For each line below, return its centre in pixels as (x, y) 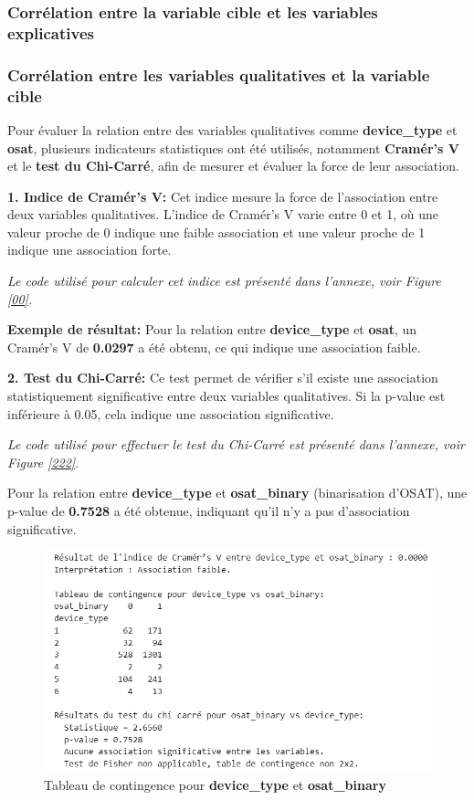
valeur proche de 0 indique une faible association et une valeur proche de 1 (216, 232)
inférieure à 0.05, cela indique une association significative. (171, 413)
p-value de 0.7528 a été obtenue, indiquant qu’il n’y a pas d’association (209, 511)
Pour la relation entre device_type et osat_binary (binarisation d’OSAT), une (237, 493)
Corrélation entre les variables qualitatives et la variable (219, 74)
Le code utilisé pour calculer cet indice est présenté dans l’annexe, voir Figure (224, 281)
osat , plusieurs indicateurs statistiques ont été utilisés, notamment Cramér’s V (233, 147)
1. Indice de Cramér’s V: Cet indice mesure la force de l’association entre (223, 196)
